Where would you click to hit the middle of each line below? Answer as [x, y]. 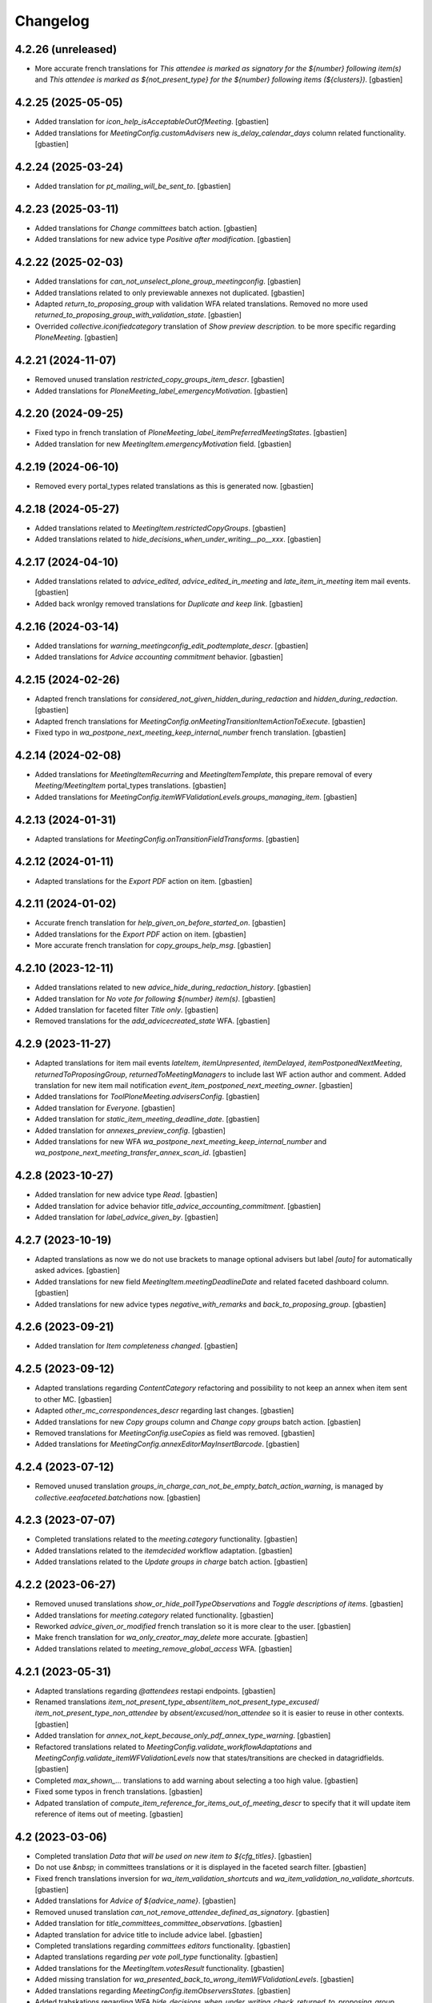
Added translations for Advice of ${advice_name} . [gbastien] [135, 1901]
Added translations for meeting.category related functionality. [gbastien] [154, 1615]
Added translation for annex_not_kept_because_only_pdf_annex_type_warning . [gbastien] [183, 1735]
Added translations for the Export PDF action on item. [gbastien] [140, 934]
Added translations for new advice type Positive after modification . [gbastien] [163, 240]
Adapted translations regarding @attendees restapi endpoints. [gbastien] [155, 1691]
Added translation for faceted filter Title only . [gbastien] [127, 1010]
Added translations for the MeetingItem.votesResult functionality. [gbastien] [160, 1968]
